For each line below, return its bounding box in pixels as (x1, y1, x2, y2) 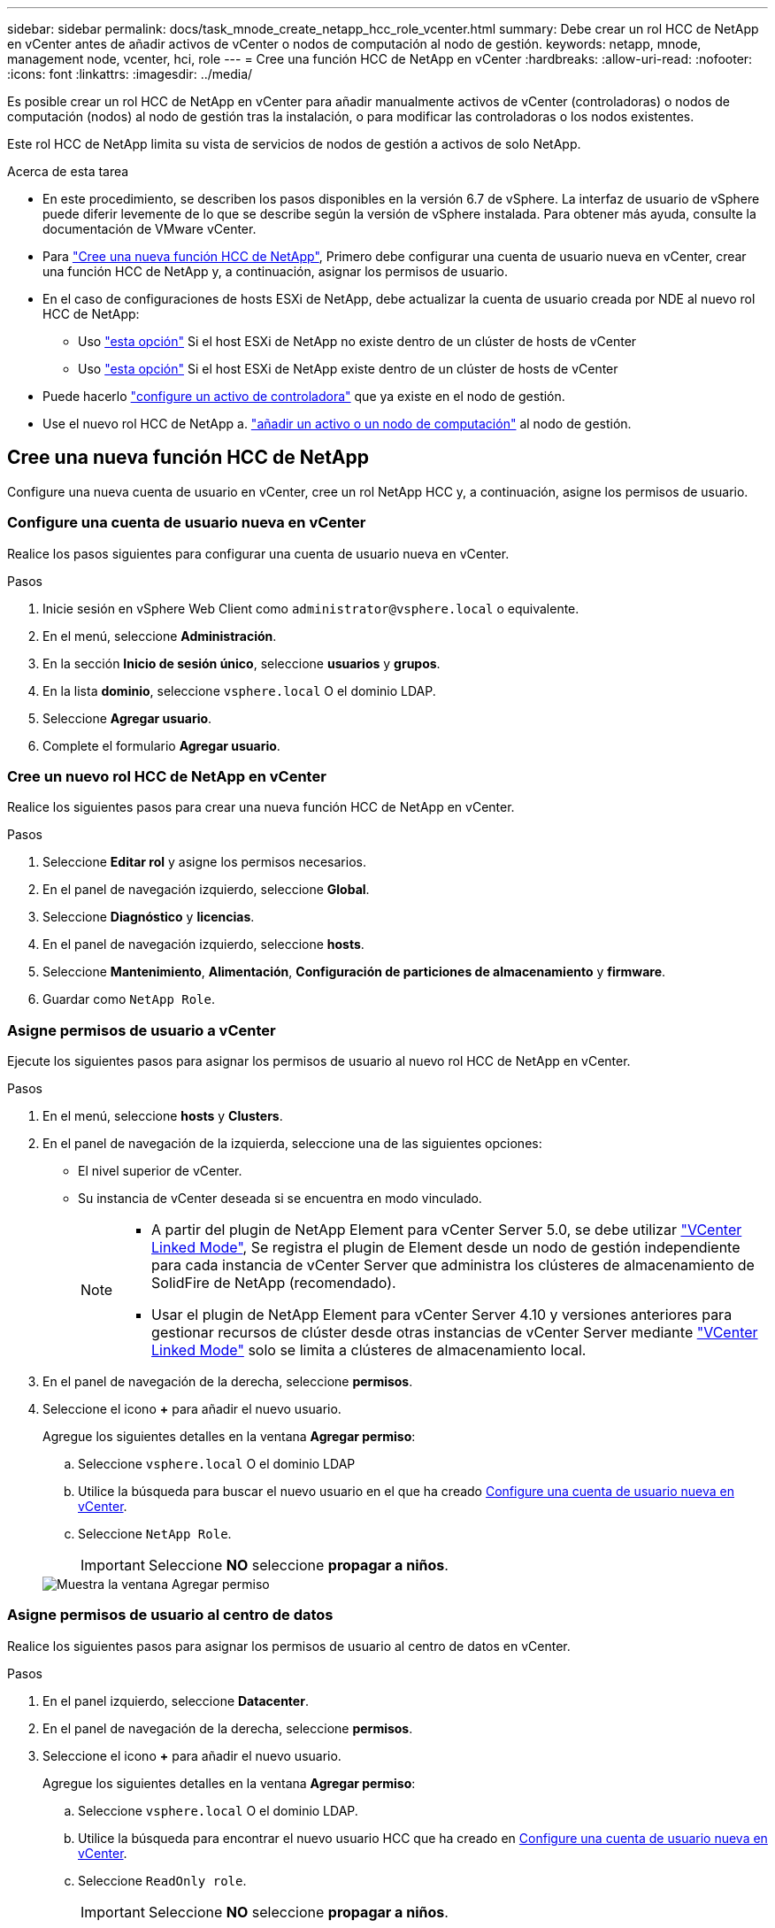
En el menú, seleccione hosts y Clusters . (42, 1108, 283, 1124)
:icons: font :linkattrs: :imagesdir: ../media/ (7, 66, 253, 81)
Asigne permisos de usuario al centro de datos (7, 1606, 334, 1624)
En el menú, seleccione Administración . (42, 628, 277, 644)
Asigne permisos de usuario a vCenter (7, 1021, 276, 1039)
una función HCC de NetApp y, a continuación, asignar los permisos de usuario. (42, 264, 509, 279)
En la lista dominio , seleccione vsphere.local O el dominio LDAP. (42, 683, 436, 698)
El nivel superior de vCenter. (78, 1163, 242, 1179)
